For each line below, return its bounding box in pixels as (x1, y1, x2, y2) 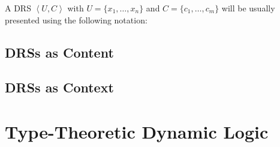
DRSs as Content (5, 43, 114, 61)
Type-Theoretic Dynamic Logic (5, 119, 269, 143)
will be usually (221, 2, 275, 14)
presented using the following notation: (5, 13, 147, 26)
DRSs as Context (5, 78, 114, 97)
